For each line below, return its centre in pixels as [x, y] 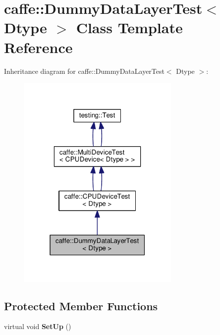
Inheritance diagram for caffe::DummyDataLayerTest [84, 71]
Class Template [129, 28]
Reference [38, 47]
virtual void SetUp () [38, 326]
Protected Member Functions [81, 306]
